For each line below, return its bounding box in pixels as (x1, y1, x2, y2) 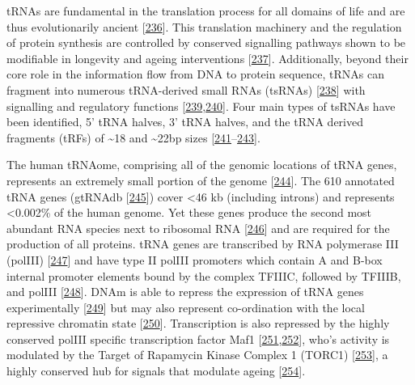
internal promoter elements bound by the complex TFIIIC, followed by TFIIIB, (6, 267, 401, 284)
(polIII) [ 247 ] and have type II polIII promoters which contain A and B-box (6, 251, 383, 268)
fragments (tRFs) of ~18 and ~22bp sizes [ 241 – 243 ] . (6, 129, 260, 146)
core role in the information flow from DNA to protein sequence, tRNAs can (6, 66, 384, 82)
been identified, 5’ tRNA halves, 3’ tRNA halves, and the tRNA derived (6, 113, 363, 130)
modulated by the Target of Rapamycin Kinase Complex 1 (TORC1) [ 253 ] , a (6, 346, 388, 363)
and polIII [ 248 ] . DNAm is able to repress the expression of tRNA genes (6, 283, 364, 300)
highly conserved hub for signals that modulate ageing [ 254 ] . (6, 362, 306, 379)
